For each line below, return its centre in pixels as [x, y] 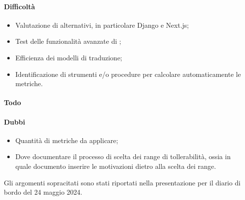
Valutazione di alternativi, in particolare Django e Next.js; [102, 25]
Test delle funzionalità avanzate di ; [68, 41]
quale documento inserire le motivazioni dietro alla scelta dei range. [116, 166]
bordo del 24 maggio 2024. [43, 192]
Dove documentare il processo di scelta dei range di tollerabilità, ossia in [123, 156]
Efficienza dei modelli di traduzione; [69, 57]
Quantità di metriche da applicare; [67, 140]
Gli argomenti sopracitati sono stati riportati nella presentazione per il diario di [122, 182]
